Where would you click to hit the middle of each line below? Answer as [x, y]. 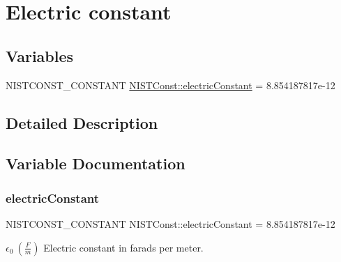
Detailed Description [82, 122]
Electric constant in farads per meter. [123, 247]
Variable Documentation [96, 163]
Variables [40, 55]
